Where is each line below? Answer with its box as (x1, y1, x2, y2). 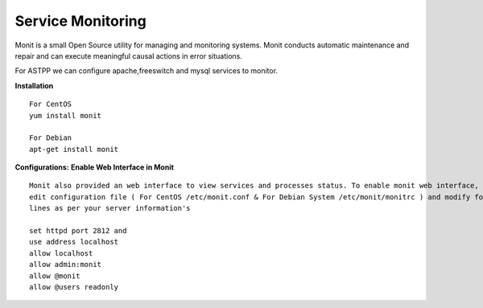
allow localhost (29, 248, 93, 257)
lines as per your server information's (29, 203, 191, 213)
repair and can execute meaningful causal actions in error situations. (14, 51, 243, 60)
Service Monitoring (14, 12, 147, 30)
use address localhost (29, 237, 119, 247)
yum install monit (29, 111, 102, 120)
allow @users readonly (29, 282, 119, 291)
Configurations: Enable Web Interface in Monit (14, 162, 175, 172)
